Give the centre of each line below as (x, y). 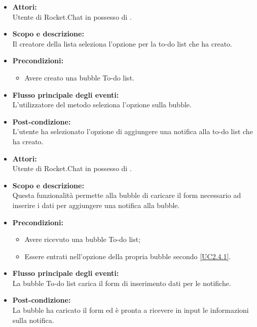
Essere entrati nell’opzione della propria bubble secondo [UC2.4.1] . (128, 256)
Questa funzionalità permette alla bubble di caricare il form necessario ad (127, 195)
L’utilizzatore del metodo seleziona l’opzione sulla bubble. (102, 105)
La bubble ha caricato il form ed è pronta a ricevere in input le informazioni (131, 310)
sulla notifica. (33, 320)
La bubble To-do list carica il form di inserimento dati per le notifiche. (122, 283)
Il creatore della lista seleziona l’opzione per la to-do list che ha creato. (122, 43)
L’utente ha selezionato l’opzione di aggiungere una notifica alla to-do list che (133, 131)
